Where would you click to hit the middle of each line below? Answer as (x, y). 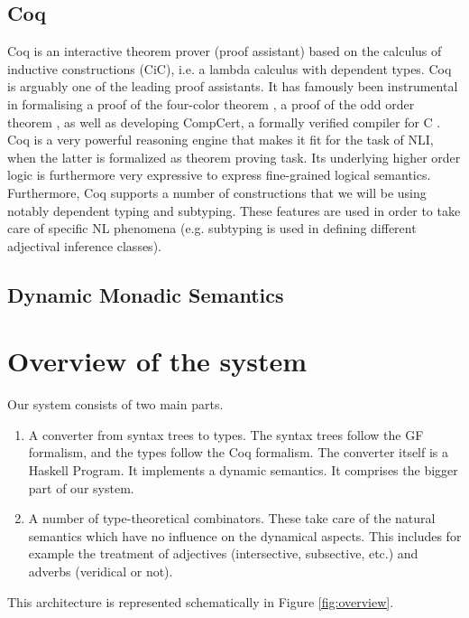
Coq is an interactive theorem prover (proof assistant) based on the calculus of (225, 51)
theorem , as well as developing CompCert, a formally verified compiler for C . (224, 122)
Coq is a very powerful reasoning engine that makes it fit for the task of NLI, (221, 140)
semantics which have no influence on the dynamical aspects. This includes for (245, 535)
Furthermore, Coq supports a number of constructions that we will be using (217, 192)
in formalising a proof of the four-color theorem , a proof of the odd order (211, 103)
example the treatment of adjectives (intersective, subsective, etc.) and (223, 553)
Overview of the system (157, 361)
